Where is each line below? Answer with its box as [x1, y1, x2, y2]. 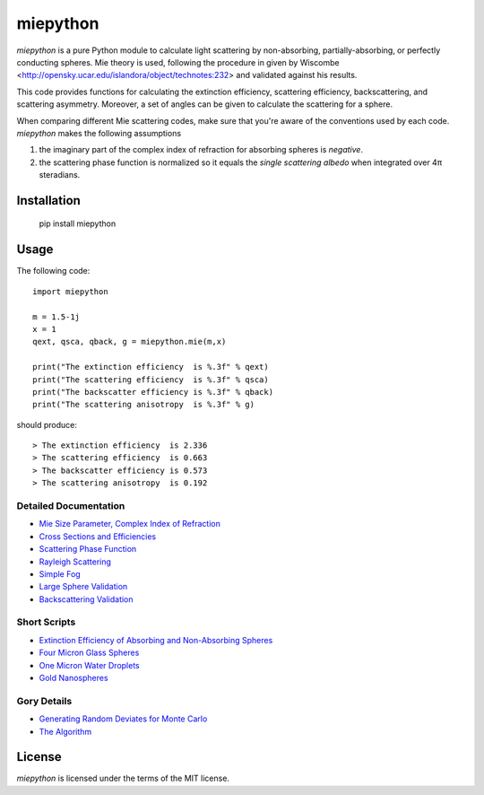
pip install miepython [39, 218, 117, 229]
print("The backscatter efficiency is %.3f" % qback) [32, 387, 273, 397]
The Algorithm [39, 726, 92, 737]
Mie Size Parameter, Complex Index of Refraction [39, 519, 221, 529]
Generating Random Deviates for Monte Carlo [39, 713, 208, 724]
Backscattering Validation [39, 593, 134, 605]
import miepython [32, 286, 108, 296]
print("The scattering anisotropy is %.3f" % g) [32, 399, 255, 410]
